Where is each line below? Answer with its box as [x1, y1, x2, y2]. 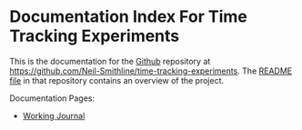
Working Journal [22, 110, 86, 121]
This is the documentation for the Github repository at [9, 55, 211, 66]
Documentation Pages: [9, 93, 96, 104]
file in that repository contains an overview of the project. [9, 75, 225, 85]
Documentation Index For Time [9, 6, 247, 27]
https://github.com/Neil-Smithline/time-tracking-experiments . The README [9, 65, 293, 76]
